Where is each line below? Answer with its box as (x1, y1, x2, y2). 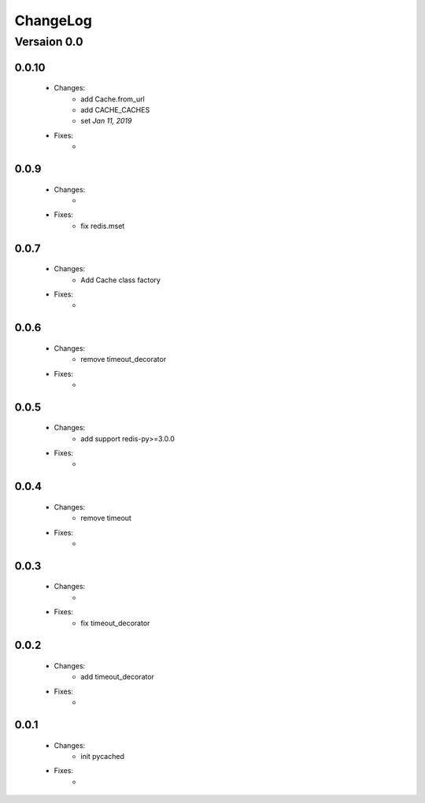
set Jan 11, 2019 (80, 116, 132, 126)
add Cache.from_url (80, 94, 145, 104)
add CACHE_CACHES (80, 105, 150, 114)
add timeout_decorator (80, 672, 155, 682)
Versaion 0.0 (14, 35, 83, 49)
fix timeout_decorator (80, 618, 150, 628)
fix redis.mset (80, 221, 125, 230)
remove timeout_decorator (80, 355, 167, 364)
